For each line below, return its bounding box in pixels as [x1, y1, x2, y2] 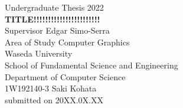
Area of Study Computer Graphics [5, 35, 130, 48]
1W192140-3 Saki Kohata [5, 82, 97, 94]
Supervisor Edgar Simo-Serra [5, 24, 110, 37]
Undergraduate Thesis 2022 [5, 1, 104, 13]
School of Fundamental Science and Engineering [5, 58, 178, 71]
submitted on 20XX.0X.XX [5, 93, 103, 106]
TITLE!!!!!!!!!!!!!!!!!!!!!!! [5, 12, 100, 25]
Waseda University [5, 47, 73, 60]
